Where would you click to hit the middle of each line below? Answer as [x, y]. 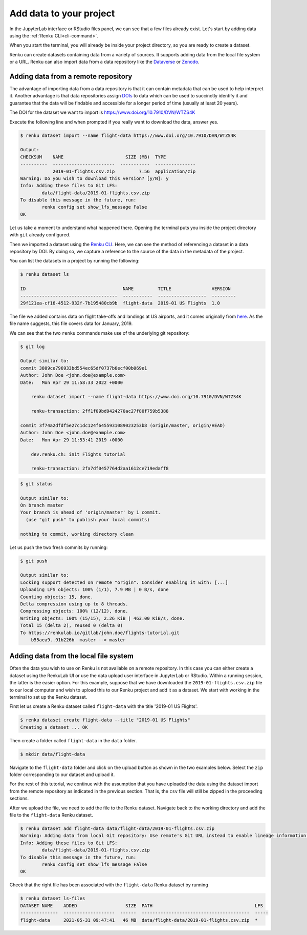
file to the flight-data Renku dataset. [51, 815]
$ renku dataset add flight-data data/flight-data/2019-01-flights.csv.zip [117, 829]
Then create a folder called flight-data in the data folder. [73, 740]
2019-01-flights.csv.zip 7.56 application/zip [124, 171]
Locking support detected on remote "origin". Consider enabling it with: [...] [124, 582]
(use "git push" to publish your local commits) [88, 520]
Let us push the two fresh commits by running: [59, 547]
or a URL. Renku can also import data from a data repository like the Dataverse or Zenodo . [104, 62]
